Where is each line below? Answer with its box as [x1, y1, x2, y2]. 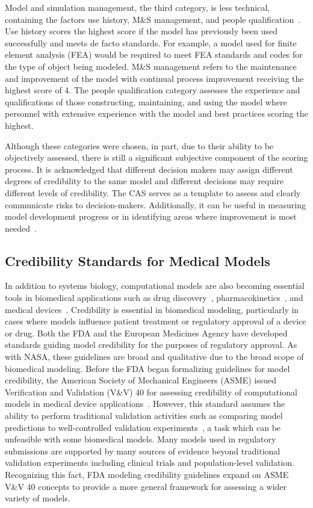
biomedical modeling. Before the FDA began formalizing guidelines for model [5, 362, 290, 374]
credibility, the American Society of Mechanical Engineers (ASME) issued [5, 374, 277, 386]
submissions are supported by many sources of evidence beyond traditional [5, 444, 280, 457]
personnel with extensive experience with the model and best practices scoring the [5, 107, 308, 120]
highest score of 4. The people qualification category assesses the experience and [5, 84, 300, 96]
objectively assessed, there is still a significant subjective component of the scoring [5, 151, 308, 164]
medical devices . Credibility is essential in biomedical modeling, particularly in [5, 303, 299, 315]
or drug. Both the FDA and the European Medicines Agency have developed [5, 326, 288, 339]
